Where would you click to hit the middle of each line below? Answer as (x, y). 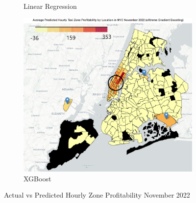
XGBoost (37, 178)
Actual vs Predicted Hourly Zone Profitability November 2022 (97, 195)
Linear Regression (50, 6)
